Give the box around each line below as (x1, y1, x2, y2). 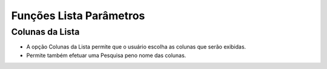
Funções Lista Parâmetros (11, 9, 145, 22)
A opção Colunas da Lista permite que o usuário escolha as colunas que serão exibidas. (26, 43, 246, 50)
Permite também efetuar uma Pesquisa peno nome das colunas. (26, 52, 187, 59)
